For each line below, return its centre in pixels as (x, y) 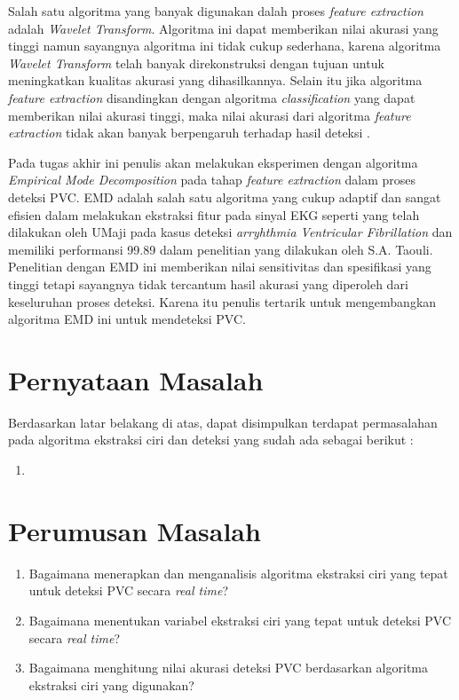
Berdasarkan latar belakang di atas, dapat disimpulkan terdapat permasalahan (223, 422)
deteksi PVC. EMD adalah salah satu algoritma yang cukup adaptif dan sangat (225, 197)
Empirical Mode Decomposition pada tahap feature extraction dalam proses (212, 180)
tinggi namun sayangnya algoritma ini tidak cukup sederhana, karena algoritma (225, 46)
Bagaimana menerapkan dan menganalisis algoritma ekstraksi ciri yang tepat (238, 573)
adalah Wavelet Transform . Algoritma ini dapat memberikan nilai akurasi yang (223, 28)
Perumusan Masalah (135, 530)
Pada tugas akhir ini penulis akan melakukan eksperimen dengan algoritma (213, 162)
